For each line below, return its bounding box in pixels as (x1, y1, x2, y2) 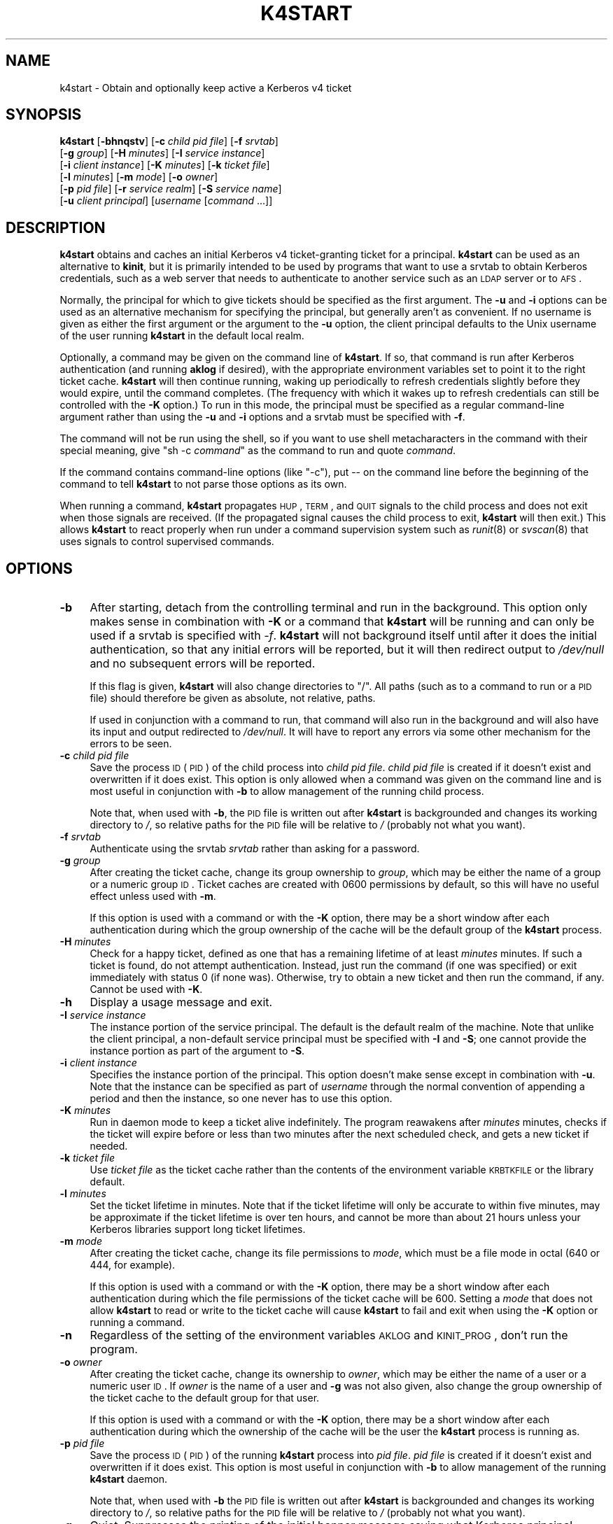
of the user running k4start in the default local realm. (59, 330, 304, 342)
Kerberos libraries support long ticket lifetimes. (90, 1223, 306, 1236)
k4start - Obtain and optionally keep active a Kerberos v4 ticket (59, 81, 352, 94)
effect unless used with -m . (90, 890, 216, 903)
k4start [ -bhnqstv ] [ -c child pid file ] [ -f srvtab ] (59, 135, 279, 148)
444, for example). (90, 1259, 176, 1271)
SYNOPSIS (6, 106, 82, 124)
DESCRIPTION (6, 218, 106, 237)
